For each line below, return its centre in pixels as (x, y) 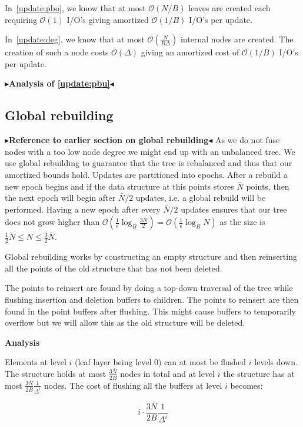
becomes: (247, 385)
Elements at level (36, 362)
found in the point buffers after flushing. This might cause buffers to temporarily (150, 311)
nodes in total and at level (167, 373)
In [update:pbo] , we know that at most (75, 8)
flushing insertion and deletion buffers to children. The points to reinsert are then (152, 299)
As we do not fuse (247, 140)
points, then (268, 186)
